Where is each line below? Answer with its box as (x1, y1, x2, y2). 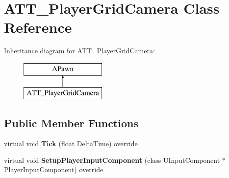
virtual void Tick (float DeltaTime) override (4, 138, 138, 149)
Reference (4, 17, 72, 37)
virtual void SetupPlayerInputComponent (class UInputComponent (4, 155, 220, 165)
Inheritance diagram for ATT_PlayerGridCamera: (4, 45, 155, 56)
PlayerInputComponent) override (4, 164, 103, 175)
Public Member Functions (4, 115, 138, 131)
